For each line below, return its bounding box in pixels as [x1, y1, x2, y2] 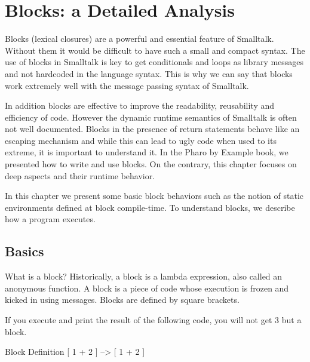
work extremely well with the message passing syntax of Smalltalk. [5, 79, 249, 91]
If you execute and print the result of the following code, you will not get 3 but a [5, 314, 302, 326]
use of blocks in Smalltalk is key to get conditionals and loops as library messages [5, 56, 304, 68]
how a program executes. [5, 213, 96, 225]
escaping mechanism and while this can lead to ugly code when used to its [5, 134, 277, 146]
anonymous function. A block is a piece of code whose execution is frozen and [5, 281, 289, 294]
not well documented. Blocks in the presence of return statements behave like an [5, 122, 300, 135]
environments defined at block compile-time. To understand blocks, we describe [5, 201, 295, 213]
